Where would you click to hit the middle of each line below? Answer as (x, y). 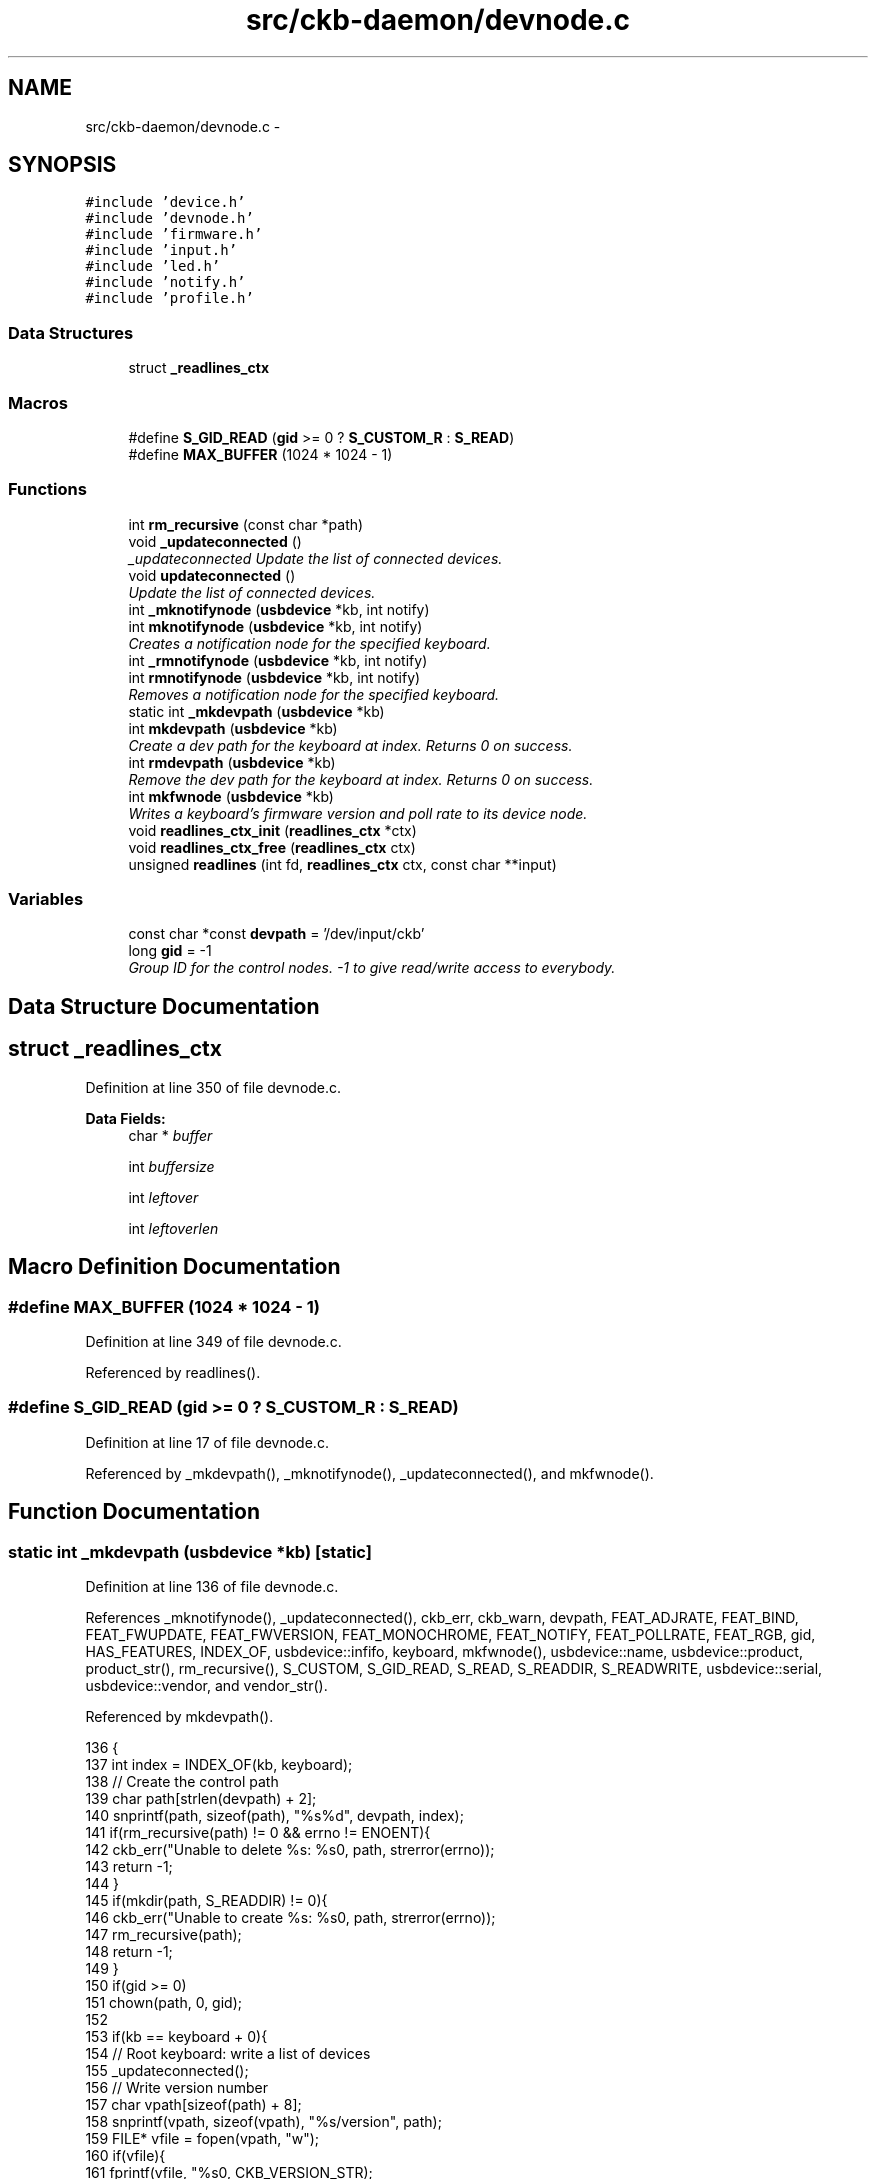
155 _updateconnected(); (167, 2070)
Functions (47, 489)
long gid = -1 (170, 951)
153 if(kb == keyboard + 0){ (176, 2036)
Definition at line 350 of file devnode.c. (213, 1087)
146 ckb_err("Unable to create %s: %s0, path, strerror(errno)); (290, 1917)
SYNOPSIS (62, 165)
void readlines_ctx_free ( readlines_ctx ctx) (272, 847)
